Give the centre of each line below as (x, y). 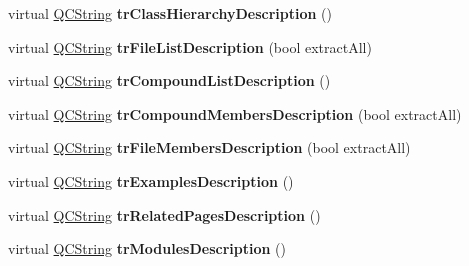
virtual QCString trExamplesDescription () (151, 180)
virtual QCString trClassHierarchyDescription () (170, 13)
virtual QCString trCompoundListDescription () (169, 80)
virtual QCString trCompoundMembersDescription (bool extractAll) (235, 113)
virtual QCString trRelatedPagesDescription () (164, 214)
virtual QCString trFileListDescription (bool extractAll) (190, 46)
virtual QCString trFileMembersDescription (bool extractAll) (209, 147)
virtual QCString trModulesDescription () (147, 248)
